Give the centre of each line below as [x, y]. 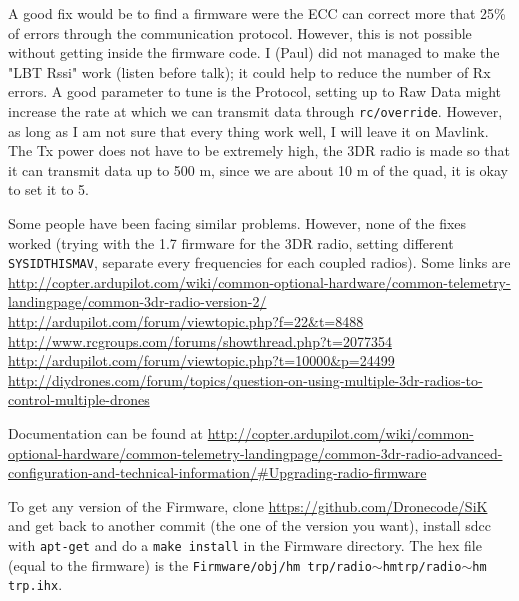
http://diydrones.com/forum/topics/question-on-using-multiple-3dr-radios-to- [245, 379]
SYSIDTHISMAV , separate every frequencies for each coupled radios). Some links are [259, 262]
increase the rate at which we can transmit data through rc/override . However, [255, 110]
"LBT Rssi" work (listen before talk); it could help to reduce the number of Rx [249, 71]
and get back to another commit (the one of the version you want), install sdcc [249, 525]
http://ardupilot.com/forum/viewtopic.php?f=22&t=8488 [186, 321]
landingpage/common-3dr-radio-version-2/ [137, 301]
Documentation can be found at [106, 433]
